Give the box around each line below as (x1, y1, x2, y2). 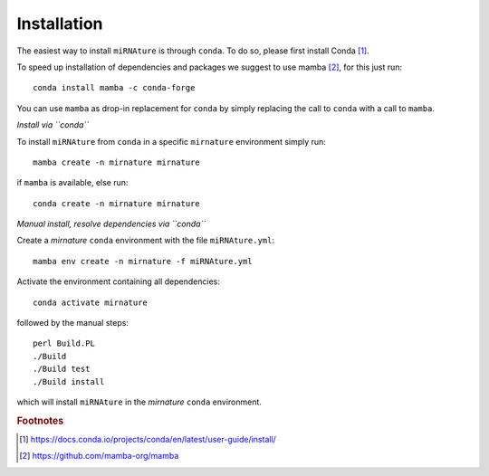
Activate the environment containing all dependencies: (16, 276, 221, 287)
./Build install (33, 376, 105, 386)
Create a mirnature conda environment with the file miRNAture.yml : (16, 235, 275, 246)
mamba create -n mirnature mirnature (33, 157, 201, 167)
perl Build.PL (33, 338, 95, 348)
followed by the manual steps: (16, 318, 129, 328)
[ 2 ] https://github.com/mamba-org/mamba (19, 451, 179, 462)
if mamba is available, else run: (16, 177, 129, 188)
